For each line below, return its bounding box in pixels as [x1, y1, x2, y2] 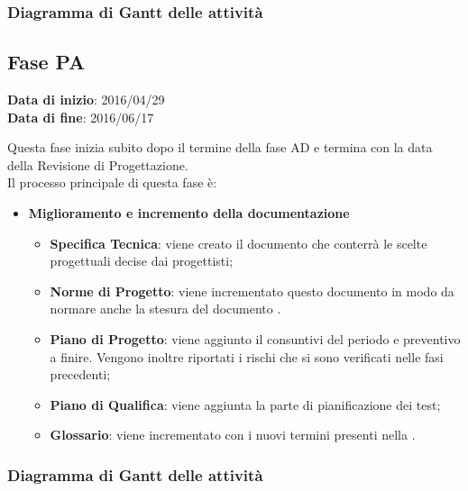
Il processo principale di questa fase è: [7, 173, 217, 192]
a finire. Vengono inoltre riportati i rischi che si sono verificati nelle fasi [50, 347, 444, 366]
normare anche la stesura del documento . [50, 299, 281, 318]
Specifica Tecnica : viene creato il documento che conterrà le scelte [50, 233, 427, 252]
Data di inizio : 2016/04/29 [7, 90, 165, 109]
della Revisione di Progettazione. [7, 155, 188, 174]
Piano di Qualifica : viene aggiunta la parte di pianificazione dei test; [50, 395, 441, 414]
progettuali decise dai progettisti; [50, 251, 234, 270]
